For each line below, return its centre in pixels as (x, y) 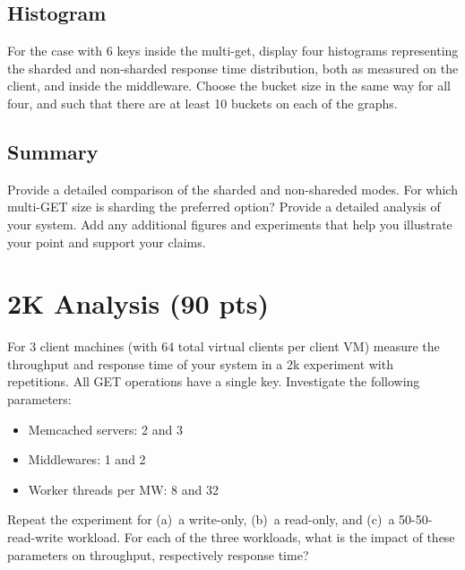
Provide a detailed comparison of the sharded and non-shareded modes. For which (232, 189)
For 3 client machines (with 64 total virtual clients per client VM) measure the (224, 346)
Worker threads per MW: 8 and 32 (123, 489)
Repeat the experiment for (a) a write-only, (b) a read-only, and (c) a (201, 519)
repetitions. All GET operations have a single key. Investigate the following (214, 381)
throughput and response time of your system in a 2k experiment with (200, 363)
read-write (35, 537)
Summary (53, 151)
